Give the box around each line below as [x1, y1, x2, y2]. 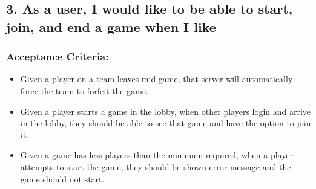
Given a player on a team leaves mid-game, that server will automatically [20, 72, 293, 85]
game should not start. [20, 172, 105, 185]
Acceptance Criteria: [6, 49, 109, 64]
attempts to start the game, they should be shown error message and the [20, 160, 291, 173]
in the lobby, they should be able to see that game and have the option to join [20, 117, 311, 129]
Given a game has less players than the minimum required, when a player [20, 149, 293, 161]
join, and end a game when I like [6, 17, 216, 36]
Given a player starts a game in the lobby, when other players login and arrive [20, 104, 311, 117]
